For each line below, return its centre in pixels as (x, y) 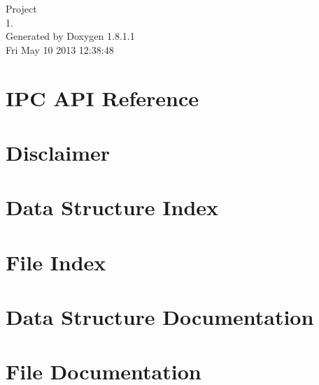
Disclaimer (58, 152)
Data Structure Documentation (160, 317)
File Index (56, 262)
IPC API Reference (102, 97)
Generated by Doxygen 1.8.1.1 (70, 36)
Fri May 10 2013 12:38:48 (60, 49)
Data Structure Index (112, 207)
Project (21, 8)
